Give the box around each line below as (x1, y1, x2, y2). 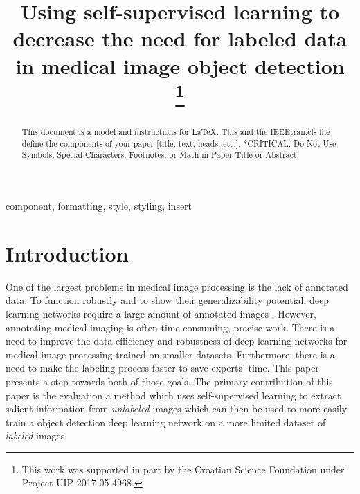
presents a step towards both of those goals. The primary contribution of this (6, 374, 333, 388)
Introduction (6, 239, 129, 267)
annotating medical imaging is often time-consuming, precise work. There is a (6, 320, 335, 334)
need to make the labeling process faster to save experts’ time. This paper (6, 360, 319, 375)
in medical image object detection (15, 51, 345, 80)
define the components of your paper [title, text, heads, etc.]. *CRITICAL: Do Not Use (21, 137, 336, 149)
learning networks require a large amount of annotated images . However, (6, 306, 316, 320)
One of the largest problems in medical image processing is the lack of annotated (6, 279, 348, 293)
